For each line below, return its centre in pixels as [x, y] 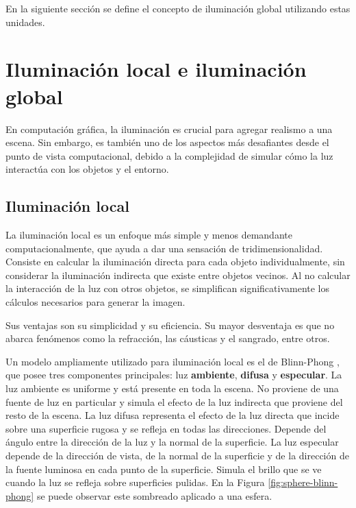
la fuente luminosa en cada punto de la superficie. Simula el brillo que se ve [164, 469]
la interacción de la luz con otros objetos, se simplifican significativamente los [168, 288]
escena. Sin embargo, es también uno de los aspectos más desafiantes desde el [167, 142]
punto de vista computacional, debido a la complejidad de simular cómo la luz [169, 155]
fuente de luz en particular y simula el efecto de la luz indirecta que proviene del [174, 401]
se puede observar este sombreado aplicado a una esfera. [154, 495]
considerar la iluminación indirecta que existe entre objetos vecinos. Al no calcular [178, 275]
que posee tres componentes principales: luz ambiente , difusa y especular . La [174, 375]
